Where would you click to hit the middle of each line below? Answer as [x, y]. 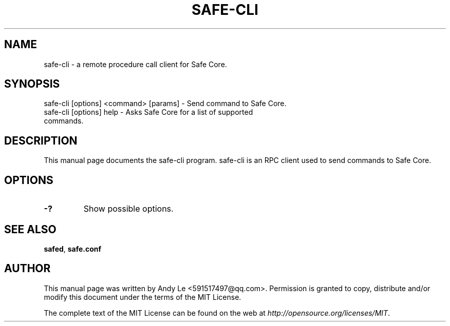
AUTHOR [27, 269]
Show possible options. [128, 209]
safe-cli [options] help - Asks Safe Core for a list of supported [148, 112]
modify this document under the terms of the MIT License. [143, 297]
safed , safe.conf [73, 249]
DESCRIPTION [41, 140]
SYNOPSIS [32, 84]
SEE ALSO [30, 229]
